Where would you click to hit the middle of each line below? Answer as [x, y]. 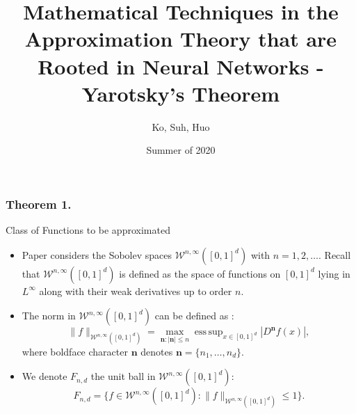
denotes [157, 351]
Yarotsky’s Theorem [181, 93]
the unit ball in [123, 376]
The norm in [49, 316]
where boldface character [75, 351]
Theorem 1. [39, 204]
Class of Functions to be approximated [88, 230]
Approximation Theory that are [181, 39]
